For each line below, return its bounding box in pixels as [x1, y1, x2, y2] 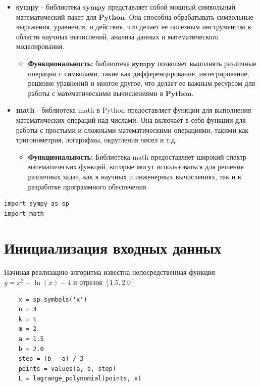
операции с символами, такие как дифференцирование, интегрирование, [28, 68, 249, 78]
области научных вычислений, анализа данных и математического [16, 31, 219, 41]
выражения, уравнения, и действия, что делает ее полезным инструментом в [16, 21, 251, 32]
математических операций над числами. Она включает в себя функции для [16, 114, 246, 125]
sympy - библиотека [16, 2, 80, 12]
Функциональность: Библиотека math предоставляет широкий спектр [28, 151, 247, 162]
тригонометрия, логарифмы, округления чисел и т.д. [16, 134, 177, 145]
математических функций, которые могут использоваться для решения [28, 161, 244, 172]
